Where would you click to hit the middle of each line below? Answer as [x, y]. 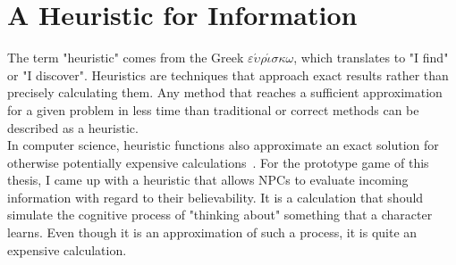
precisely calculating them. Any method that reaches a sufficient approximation [225, 92]
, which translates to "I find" [371, 58]
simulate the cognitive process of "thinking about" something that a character [220, 215]
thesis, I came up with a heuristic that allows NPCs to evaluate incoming [208, 180]
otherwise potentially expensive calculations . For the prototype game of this [218, 162]
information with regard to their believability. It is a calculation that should [215, 197]
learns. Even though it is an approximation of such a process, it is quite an [212, 232]
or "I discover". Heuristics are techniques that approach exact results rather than [228, 75]
